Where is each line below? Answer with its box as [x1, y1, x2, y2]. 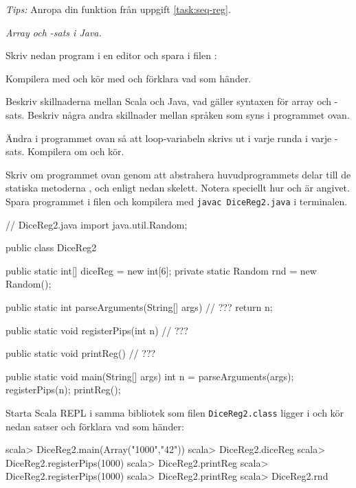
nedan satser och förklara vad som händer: [5, 419, 184, 433]
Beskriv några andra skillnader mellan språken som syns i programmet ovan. [27, 107, 350, 121]
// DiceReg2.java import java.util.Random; [5, 217, 188, 231]
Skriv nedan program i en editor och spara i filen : [5, 48, 217, 62]
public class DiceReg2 [5, 240, 97, 255]
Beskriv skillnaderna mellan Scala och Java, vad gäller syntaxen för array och [5, 94, 332, 108]
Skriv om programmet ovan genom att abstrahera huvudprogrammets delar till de [5, 167, 351, 181]
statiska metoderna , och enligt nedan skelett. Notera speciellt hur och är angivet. [5, 181, 350, 195]
